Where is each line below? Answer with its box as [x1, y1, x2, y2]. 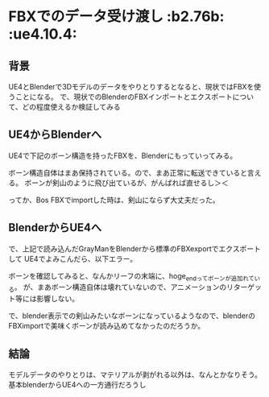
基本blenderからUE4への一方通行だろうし [8, 380, 147, 390]
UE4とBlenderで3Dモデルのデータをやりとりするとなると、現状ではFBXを [8, 82, 255, 91]
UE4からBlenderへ [8, 128, 102, 142]
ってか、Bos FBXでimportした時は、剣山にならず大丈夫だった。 [8, 195, 220, 205]
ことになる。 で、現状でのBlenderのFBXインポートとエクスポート [14, 92, 233, 101]
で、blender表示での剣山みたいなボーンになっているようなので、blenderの [8, 311, 256, 320]
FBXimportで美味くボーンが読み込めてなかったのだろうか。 [8, 321, 205, 331]
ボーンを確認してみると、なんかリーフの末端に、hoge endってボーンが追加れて [8, 271, 255, 283]
